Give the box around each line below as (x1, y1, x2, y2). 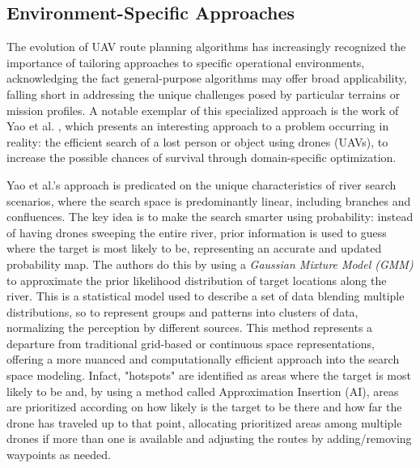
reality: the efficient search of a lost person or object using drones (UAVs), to (6, 133, 388, 150)
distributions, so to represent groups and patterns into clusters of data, (6, 303, 358, 320)
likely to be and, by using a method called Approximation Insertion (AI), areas (6, 382, 399, 399)
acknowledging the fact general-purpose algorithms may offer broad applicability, (6, 70, 407, 87)
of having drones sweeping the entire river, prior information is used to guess (6, 223, 387, 240)
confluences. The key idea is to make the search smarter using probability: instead (6, 208, 414, 225)
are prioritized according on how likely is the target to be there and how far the (6, 398, 402, 415)
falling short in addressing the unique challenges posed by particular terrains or (6, 85, 401, 102)
